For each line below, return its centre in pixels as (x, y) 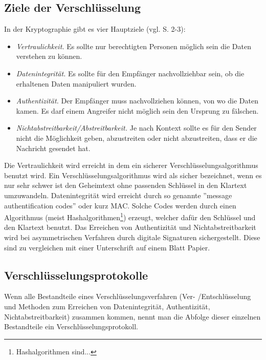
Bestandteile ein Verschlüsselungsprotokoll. (71, 326)
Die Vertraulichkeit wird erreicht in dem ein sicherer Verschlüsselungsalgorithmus (131, 165)
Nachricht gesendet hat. (53, 148)
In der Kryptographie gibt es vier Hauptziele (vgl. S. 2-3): (95, 29)
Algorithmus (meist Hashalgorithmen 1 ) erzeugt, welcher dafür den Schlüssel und (130, 216)
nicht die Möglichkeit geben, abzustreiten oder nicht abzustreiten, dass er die (137, 137)
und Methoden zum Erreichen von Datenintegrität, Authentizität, (107, 306)
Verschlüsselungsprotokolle (76, 275)
